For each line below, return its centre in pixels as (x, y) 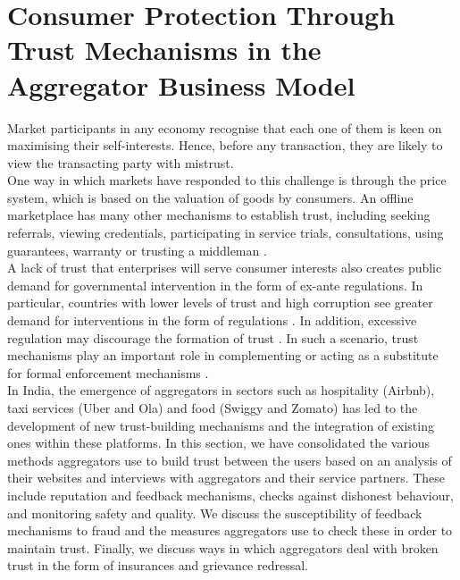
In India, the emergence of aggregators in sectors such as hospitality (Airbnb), (221, 390)
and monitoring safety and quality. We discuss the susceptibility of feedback (215, 513)
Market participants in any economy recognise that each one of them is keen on (225, 127)
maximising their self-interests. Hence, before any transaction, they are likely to (225, 145)
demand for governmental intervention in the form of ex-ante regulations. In (215, 285)
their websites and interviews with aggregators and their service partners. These (226, 478)
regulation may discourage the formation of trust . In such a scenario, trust (213, 337)
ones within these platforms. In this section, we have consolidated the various (219, 443)
